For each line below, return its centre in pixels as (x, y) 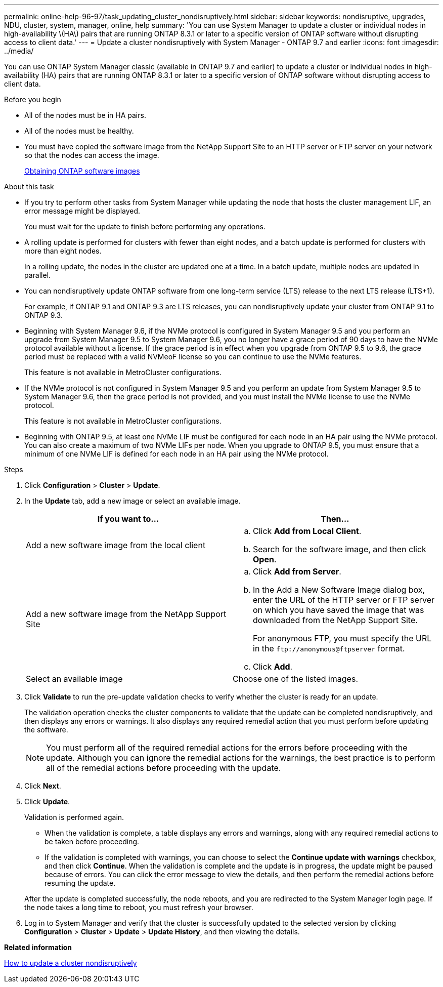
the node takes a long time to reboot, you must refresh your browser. (139, 907)
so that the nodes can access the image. (92, 155)
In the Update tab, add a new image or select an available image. (132, 501)
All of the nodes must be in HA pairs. (85, 115)
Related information (38, 947)
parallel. (38, 275)
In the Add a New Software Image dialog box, (339, 590)
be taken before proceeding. (92, 841)
